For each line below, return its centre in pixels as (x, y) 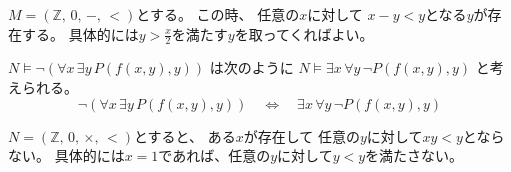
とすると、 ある (184, 135)
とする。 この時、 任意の (218, 14)
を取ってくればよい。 (304, 33)
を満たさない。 (414, 155)
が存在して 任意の (301, 135)
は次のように (251, 67)
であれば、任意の (214, 155)
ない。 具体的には (66, 155)
